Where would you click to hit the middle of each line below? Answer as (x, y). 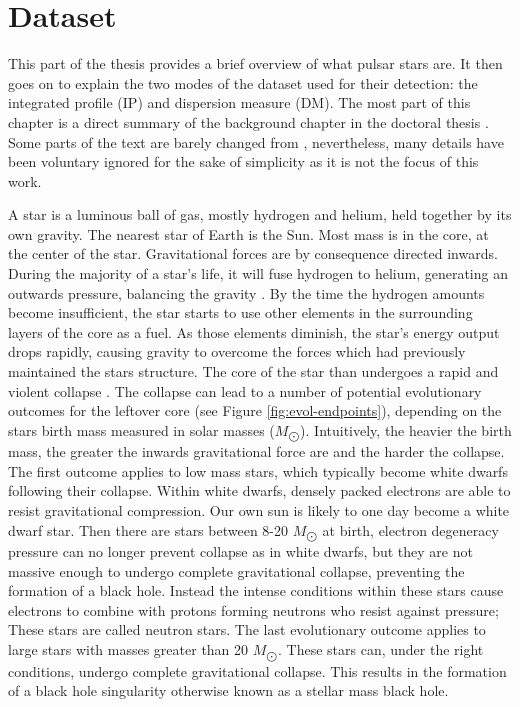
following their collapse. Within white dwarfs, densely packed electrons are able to (259, 490)
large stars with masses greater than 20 (128, 649)
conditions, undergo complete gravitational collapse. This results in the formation (257, 670)
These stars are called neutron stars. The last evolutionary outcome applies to (247, 629)
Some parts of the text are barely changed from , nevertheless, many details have (256, 141)
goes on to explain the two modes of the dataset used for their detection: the (243, 82)
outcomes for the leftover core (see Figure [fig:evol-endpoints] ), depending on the (255, 410)
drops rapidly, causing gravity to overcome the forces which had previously (237, 351)
